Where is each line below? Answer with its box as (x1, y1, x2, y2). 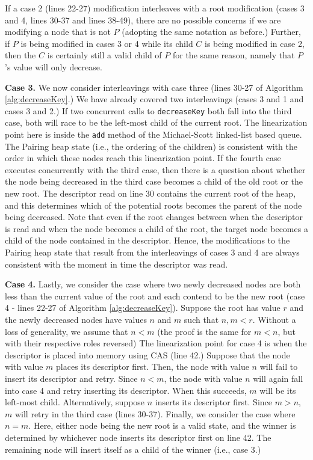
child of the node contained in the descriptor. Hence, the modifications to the (5, 234, 290, 247)
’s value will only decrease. (5, 60, 102, 73)
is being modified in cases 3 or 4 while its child (20, 37, 193, 49)
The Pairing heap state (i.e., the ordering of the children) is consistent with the (5, 140, 297, 152)
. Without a (252, 313, 296, 325)
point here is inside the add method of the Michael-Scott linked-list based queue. (5, 128, 302, 140)
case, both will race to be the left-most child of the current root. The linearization (5, 116, 308, 129)
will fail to (259, 360, 298, 373)
